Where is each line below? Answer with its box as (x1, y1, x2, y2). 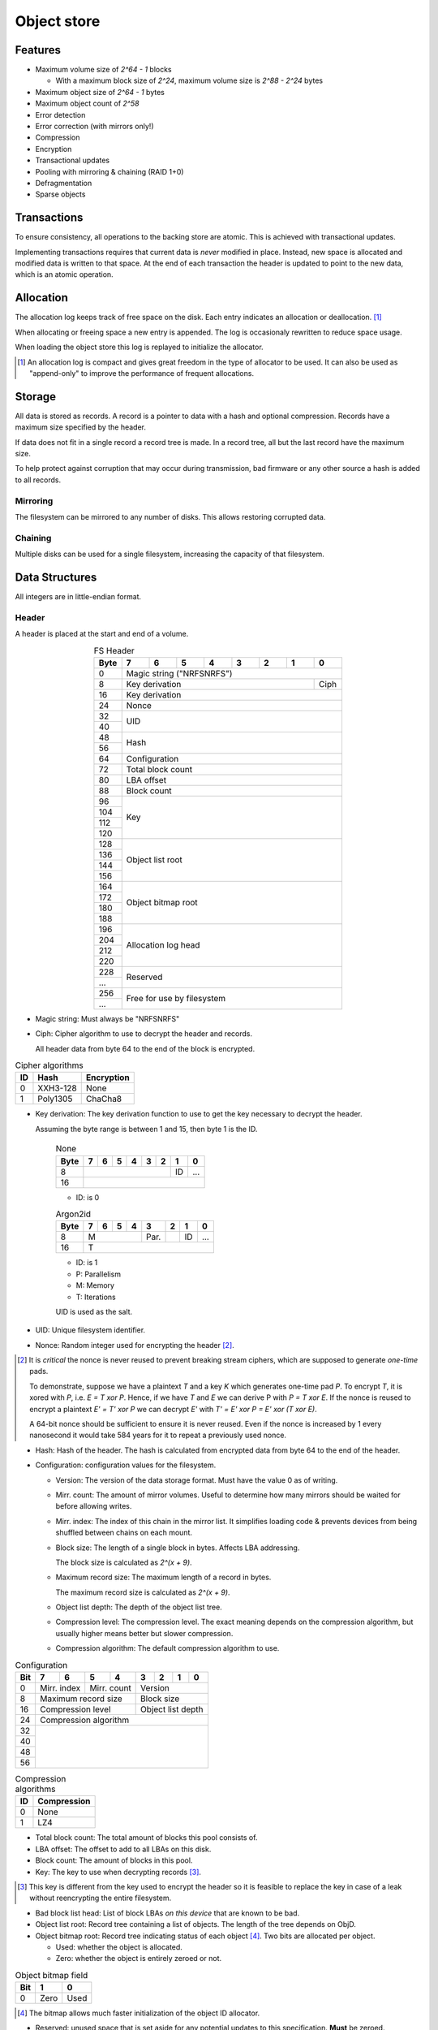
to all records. (15, 475, 61, 485)
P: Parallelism (75, 1269, 122, 1279)
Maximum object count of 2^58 (35, 98, 140, 109)
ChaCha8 (85, 1093, 122, 1104)
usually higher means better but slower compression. (55, 1628, 234, 1638)
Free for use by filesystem (126, 993, 226, 1004)
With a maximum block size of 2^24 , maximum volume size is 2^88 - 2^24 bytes (55, 76, 324, 85)
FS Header (93, 645, 135, 656)
